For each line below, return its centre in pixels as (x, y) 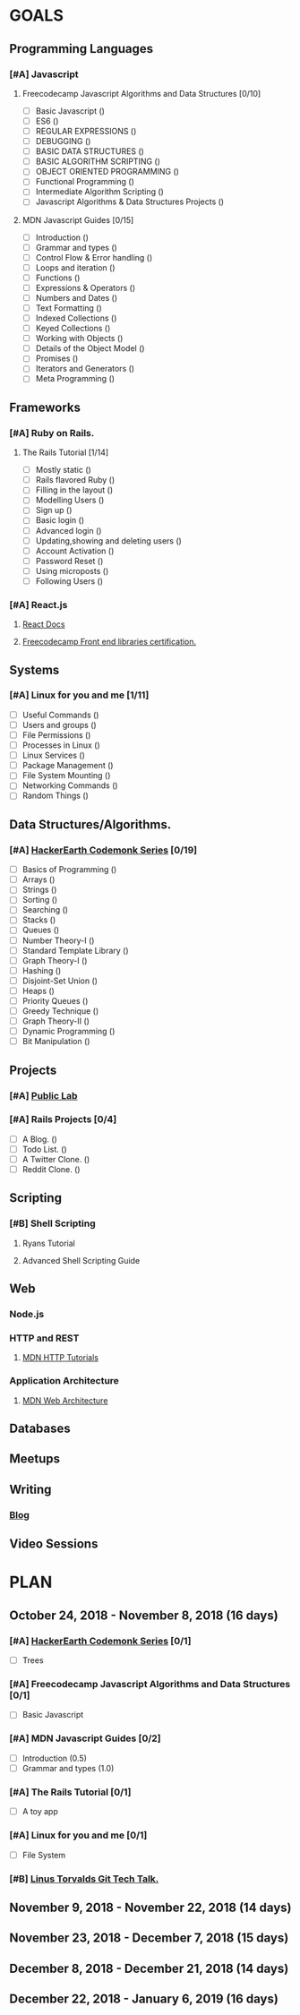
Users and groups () (59, 725)
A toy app (40, 1812)
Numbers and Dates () (77, 297)
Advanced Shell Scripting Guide (81, 1260)
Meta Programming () (75, 379)
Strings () (39, 890)
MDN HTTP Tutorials (60, 1358)
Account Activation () (75, 551)
